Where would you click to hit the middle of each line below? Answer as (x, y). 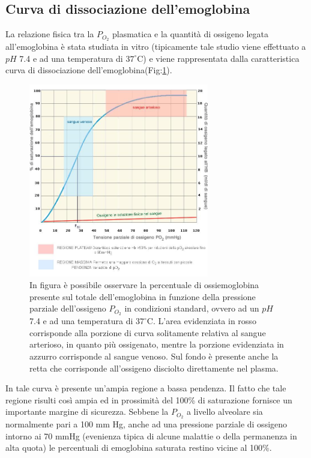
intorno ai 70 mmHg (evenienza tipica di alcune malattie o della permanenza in (151, 435)
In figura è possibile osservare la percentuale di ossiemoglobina (144, 285)
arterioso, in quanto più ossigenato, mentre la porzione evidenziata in (157, 344)
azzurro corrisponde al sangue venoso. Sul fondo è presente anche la (154, 356)
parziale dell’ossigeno (68, 308)
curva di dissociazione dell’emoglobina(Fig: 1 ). (89, 70)
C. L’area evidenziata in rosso (201, 321)
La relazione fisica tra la (50, 34)
